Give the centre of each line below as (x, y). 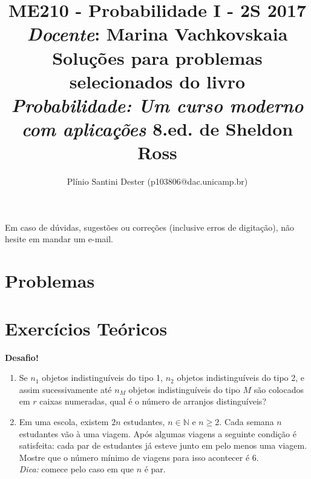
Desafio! (22, 357)
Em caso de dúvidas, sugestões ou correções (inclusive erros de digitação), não (150, 227)
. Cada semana (247, 421)
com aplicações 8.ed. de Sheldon (157, 129)
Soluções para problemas (157, 57)
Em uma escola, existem (64, 421)
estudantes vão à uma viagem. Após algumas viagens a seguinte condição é (158, 433)
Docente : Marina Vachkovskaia (157, 34)
